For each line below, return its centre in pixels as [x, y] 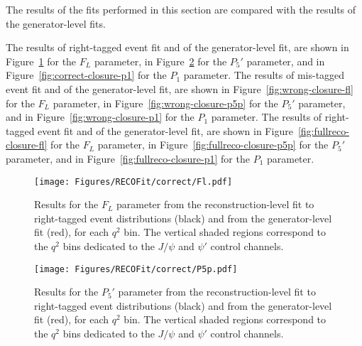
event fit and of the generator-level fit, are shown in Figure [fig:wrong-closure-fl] [180, 88]
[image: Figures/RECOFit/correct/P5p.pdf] [136, 269]
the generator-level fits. [56, 23]
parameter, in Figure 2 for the [160, 61]
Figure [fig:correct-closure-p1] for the [86, 75]
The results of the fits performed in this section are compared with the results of [181, 9]
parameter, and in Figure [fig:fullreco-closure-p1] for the [128, 158]
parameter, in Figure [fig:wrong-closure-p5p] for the [165, 103]
